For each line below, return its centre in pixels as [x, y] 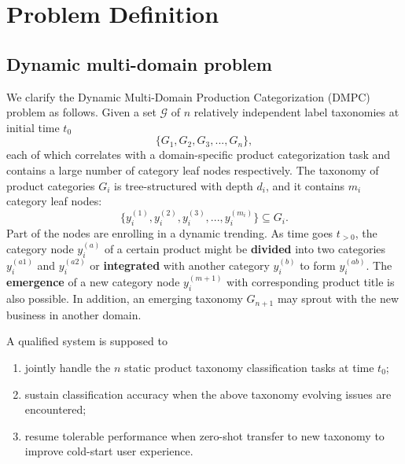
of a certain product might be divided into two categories [245, 249]
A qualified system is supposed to [87, 341]
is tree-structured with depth [184, 185]
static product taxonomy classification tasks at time [249, 367]
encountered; [55, 409]
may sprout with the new [338, 298]
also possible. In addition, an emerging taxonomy [125, 298]
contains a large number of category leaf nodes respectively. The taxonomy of [193, 169]
